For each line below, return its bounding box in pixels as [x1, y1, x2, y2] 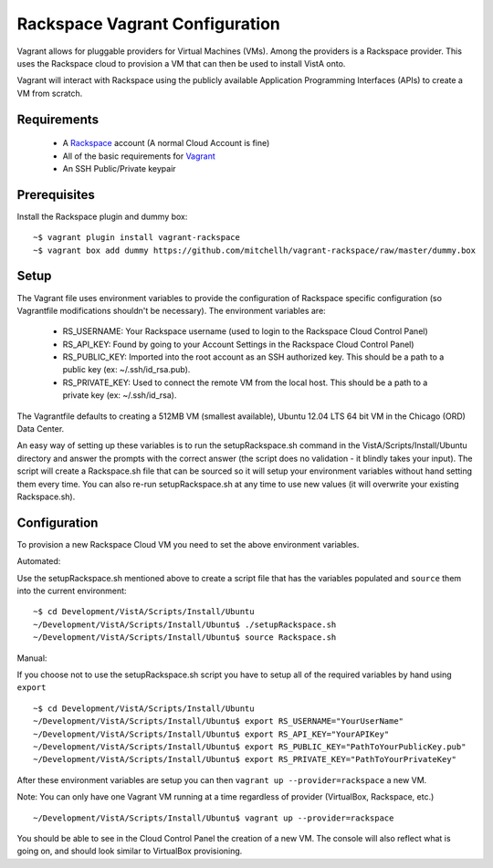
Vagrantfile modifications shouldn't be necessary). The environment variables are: [16, 305, 326, 316]
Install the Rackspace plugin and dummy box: [16, 211, 188, 222]
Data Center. [16, 424, 65, 434]
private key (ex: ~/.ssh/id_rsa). [62, 390, 177, 401]
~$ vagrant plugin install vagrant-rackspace [33, 233, 241, 243]
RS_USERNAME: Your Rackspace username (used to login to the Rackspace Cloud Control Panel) [62, 326, 428, 337]
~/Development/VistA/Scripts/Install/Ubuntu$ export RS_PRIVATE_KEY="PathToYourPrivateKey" [33, 754, 456, 765]
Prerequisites [16, 187, 95, 203]
